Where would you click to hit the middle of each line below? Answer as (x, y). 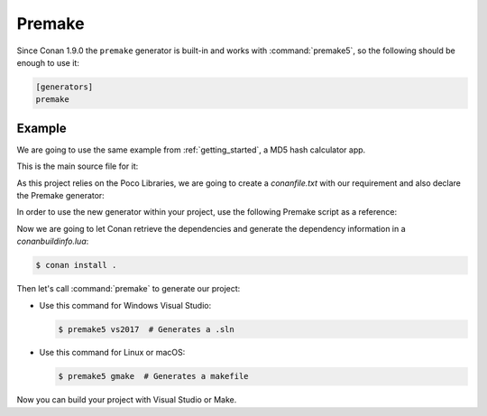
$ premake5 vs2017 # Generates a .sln (146, 329)
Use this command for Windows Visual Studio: (125, 305)
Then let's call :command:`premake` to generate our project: (129, 289)
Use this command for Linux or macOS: (112, 353)
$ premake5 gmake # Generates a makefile (153, 376)
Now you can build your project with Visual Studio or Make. (127, 400)
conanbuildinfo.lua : (53, 241)
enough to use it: (48, 62)
